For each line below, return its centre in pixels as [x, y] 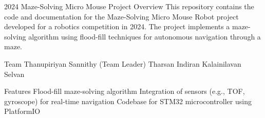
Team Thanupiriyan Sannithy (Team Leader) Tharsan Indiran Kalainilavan [123, 63]
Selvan [14, 74]
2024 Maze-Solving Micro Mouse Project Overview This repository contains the [129, 6]
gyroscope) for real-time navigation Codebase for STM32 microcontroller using [128, 101]
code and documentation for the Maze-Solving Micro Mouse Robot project [121, 16]
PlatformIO [22, 111]
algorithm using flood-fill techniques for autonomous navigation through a [145, 36]
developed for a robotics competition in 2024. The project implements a [117, 26]
